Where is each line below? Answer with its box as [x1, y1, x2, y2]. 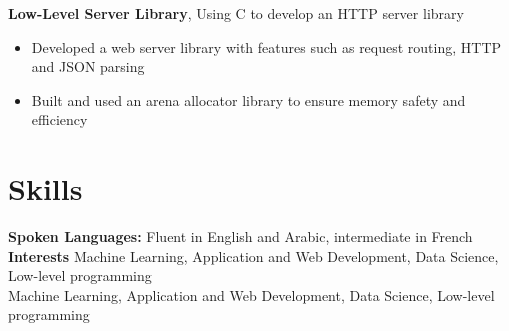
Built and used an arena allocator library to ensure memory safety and [31, 89, 466, 110]
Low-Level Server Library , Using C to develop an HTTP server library [8, 3, 464, 23]
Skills [8, 168, 83, 209]
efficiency [31, 109, 88, 130]
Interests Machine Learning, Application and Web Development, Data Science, [8, 245, 499, 266]
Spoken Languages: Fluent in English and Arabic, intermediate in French [8, 226, 473, 247]
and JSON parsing [31, 56, 145, 77]
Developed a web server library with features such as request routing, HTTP [31, 36, 502, 57]
